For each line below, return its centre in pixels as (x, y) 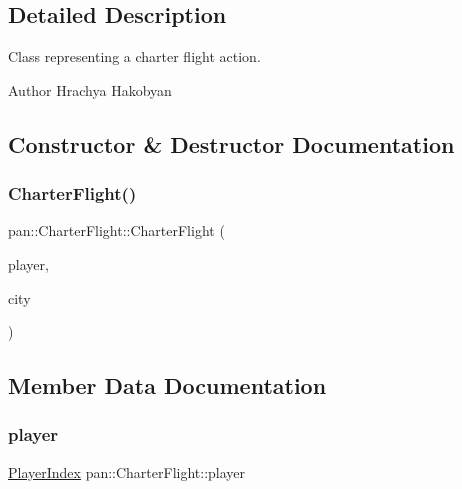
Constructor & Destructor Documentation (231, 143)
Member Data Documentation (167, 385)
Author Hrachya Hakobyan (90, 89)
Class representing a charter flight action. (134, 56)
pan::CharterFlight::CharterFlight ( (116, 230)
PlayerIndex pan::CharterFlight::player (127, 471)
